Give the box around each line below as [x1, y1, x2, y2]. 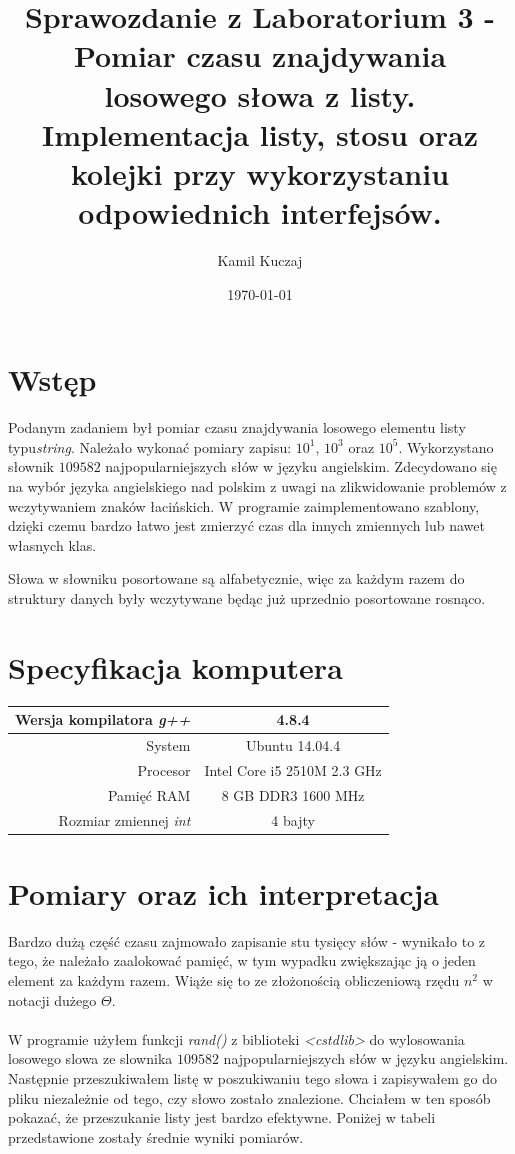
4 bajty [271, 809, 315, 830]
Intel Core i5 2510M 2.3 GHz [204, 759, 382, 780]
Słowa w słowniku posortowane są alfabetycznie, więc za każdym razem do [8, 568, 465, 589]
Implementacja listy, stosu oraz [41, 113, 479, 154]
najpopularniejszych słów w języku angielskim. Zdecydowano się [105, 456, 497, 477]
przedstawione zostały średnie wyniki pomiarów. [8, 1126, 304, 1147]
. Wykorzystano [398, 436, 494, 457]
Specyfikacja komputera [8, 646, 343, 687]
